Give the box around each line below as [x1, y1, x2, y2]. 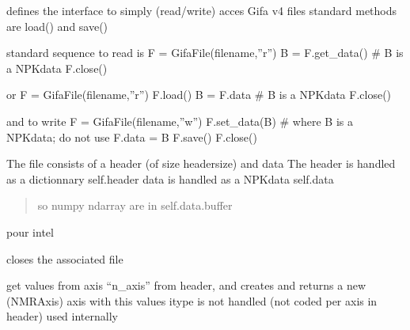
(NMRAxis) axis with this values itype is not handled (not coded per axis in [6, 292, 378, 309]
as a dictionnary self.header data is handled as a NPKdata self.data [6, 170, 334, 187]
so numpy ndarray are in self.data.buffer [37, 197, 233, 214]
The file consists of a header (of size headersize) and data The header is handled [6, 155, 396, 172]
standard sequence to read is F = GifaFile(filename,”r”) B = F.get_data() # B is [6, 44, 404, 61]
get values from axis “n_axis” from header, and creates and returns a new [6, 277, 366, 294]
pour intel [6, 223, 54, 240]
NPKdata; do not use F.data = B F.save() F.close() [6, 128, 257, 145]
